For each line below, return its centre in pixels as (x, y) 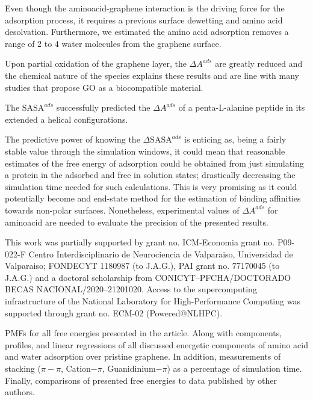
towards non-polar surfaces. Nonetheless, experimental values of (122, 210)
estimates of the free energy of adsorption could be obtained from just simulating (154, 163)
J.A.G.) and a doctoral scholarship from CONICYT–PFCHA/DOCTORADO (148, 277)
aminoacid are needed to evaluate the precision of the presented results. (137, 222)
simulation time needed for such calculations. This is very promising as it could (151, 186)
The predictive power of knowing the (73, 139)
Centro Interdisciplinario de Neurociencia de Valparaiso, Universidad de (161, 254)
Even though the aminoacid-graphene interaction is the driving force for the (145, 8)
